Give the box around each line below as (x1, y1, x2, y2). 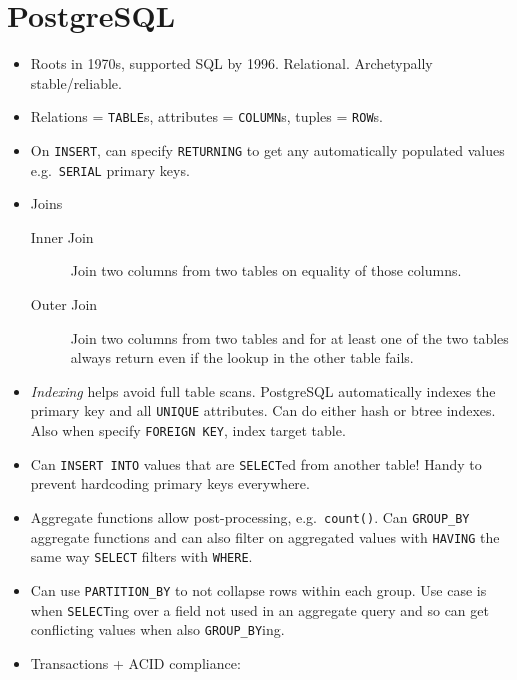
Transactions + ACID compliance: (30, 652, 241, 673)
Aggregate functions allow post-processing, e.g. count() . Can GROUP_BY (30, 507, 470, 527)
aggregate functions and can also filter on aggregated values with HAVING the (30, 526, 500, 547)
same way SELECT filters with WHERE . (30, 546, 253, 567)
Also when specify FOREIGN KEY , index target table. (30, 420, 346, 441)
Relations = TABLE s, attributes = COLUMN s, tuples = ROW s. (30, 106, 383, 127)
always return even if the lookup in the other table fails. (70, 347, 414, 368)
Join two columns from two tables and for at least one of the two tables (70, 327, 509, 348)
